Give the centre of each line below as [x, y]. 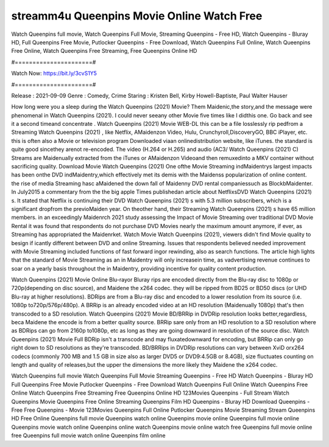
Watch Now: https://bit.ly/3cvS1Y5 [54, 74]
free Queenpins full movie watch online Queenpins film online [88, 435]
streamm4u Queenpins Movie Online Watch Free [137, 16]
